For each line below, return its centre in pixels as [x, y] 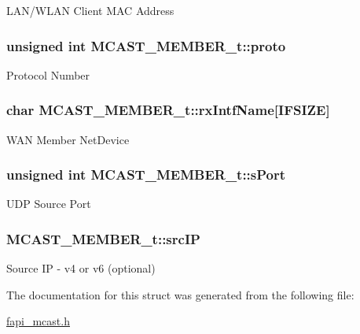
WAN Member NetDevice [68, 139]
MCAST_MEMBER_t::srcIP [103, 238]
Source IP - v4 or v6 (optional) [81, 268]
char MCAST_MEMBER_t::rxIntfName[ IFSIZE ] [168, 110]
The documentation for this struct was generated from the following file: [180, 294]
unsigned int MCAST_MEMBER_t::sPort [146, 174]
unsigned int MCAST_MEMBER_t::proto [146, 45]
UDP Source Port [49, 204]
